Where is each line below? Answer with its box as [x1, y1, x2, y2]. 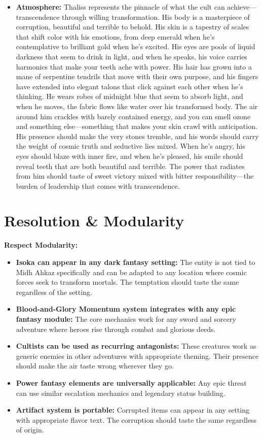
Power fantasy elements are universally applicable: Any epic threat [16, 377, 247, 388]
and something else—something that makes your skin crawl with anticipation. [16, 121, 257, 131]
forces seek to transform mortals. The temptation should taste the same [16, 277, 239, 287]
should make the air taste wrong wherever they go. [16, 360, 174, 371]
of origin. [16, 424, 44, 435]
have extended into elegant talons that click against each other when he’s [16, 81, 243, 91]
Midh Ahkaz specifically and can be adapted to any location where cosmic [16, 266, 247, 277]
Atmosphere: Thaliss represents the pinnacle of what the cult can [16, 2, 225, 12]
